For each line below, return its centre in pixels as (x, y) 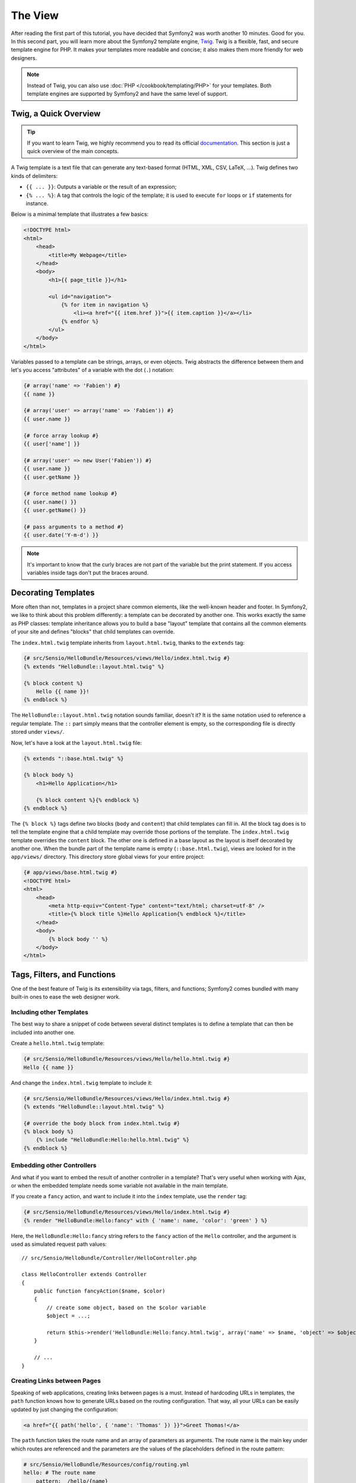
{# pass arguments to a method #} (74, 527)
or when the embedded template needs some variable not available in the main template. (120, 1185)
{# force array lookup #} (61, 435)
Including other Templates (50, 1013)
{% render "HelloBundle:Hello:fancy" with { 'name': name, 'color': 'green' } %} (146, 1220)
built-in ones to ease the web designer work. (66, 997)
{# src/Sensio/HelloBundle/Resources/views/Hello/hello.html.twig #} (127, 1059)
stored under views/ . (38, 732)
